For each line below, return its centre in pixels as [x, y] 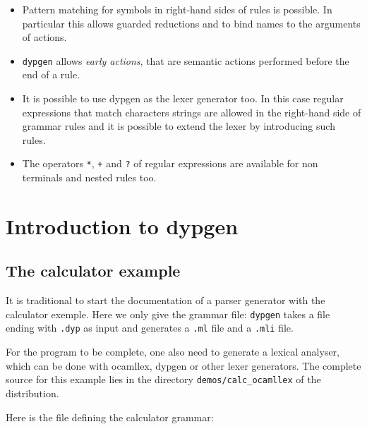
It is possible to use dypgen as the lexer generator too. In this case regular [183, 98]
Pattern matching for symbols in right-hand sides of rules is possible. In [177, 9]
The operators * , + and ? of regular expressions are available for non [170, 163]
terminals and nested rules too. [89, 177]
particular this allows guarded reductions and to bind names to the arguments [191, 23]
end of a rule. [51, 74]
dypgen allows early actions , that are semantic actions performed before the [186, 60]
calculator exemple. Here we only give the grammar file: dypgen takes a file [168, 314]
